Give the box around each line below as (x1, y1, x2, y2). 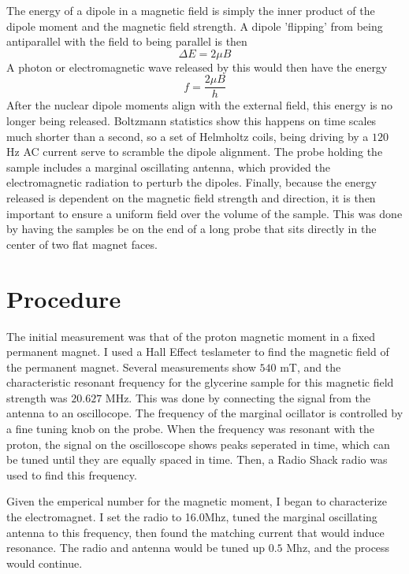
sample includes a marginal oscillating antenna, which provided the (6, 158, 330, 175)
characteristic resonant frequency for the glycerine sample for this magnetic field (6, 374, 394, 391)
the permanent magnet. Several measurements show (6, 358, 256, 375)
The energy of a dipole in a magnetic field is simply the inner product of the (6, 2, 375, 18)
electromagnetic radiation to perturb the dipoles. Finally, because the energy (6, 174, 377, 191)
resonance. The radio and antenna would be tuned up (6, 539, 266, 556)
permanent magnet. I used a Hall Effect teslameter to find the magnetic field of (6, 343, 389, 360)
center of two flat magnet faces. (6, 235, 158, 252)
